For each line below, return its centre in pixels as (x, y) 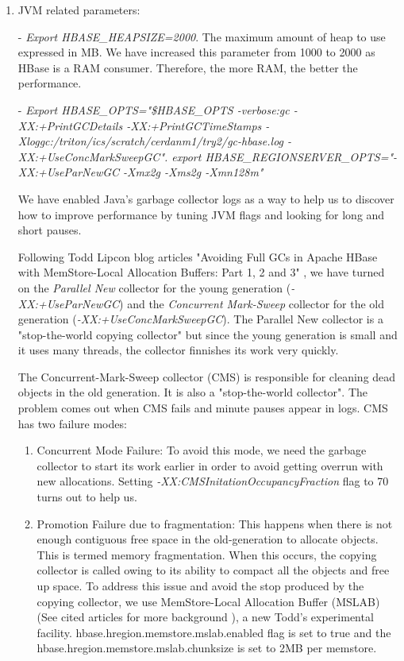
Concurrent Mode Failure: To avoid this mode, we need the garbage (202, 450)
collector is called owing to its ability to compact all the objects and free (213, 570)
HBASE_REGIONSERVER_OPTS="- (301, 156)
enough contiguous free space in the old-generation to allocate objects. (208, 539)
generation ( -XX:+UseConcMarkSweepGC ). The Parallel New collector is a (200, 319)
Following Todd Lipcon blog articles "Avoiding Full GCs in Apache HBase (198, 256)
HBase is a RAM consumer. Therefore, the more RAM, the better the (188, 67)
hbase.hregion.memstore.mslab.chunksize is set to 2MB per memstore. (207, 648)
